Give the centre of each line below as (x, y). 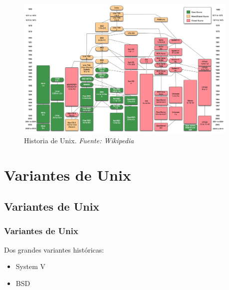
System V (30, 266)
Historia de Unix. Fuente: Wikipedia (79, 140)
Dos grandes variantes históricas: (54, 249)
